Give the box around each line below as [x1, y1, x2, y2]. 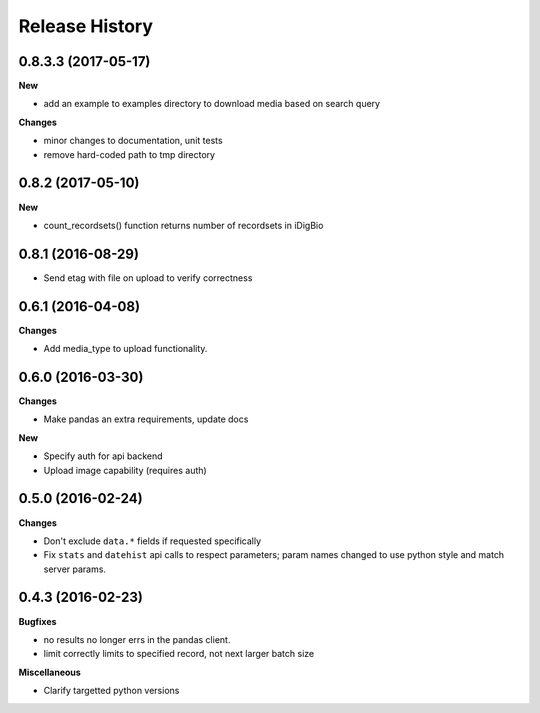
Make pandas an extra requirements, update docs [43, 413, 249, 425]
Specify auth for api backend [43, 450, 164, 462]
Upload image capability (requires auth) [43, 464, 207, 476]
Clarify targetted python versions [43, 685, 180, 697]
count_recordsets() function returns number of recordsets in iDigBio [43, 219, 324, 231]
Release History [18, 15, 154, 37]
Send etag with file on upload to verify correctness [43, 271, 253, 284]
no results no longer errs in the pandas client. [43, 633, 231, 645]
